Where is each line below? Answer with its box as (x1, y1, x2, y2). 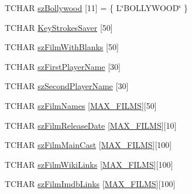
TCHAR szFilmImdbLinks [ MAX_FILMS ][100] (5, 178, 176, 190)
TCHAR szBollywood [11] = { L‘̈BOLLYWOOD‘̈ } (5, 2, 188, 13)
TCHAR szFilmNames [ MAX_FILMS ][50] (5, 99, 157, 111)
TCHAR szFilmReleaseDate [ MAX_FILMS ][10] (5, 119, 177, 131)
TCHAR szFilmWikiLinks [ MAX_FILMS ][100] (5, 158, 173, 170)
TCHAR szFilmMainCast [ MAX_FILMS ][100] (5, 139, 172, 151)
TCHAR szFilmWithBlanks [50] (5, 41, 119, 53)
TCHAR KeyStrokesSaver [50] (5, 21, 113, 33)
